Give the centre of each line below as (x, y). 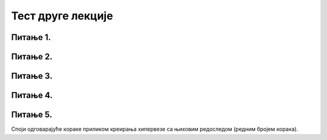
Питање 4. (32, 95)
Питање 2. (32, 57)
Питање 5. (32, 115)
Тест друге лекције (62, 16)
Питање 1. (31, 37)
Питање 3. (32, 76)
